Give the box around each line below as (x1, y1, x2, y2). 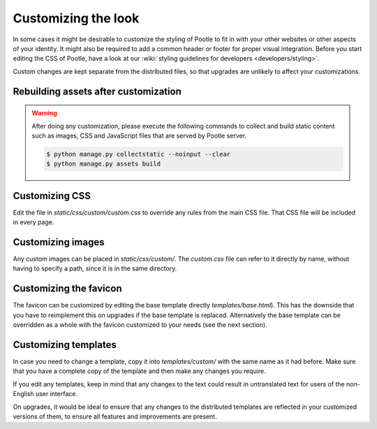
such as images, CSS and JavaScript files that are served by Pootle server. (31, 131, 247, 140)
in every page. (13, 218, 54, 226)
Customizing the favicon (13, 283, 122, 295)
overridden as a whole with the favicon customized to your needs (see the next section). (13, 321, 268, 329)
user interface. (35, 390, 78, 398)
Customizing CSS (13, 189, 91, 202)
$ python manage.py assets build (46, 160, 161, 168)
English (13, 390, 34, 398)
